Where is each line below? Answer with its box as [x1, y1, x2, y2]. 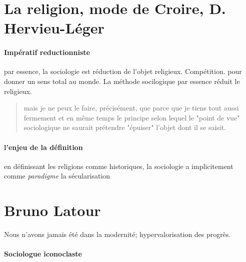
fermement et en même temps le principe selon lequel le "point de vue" [23, 112, 240, 122]
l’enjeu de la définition [4, 141, 83, 152]
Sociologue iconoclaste [4, 248, 82, 259]
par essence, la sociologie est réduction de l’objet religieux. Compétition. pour [4, 66, 242, 76]
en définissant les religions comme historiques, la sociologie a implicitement [4, 160, 233, 171]
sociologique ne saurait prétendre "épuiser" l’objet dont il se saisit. [23, 122, 226, 132]
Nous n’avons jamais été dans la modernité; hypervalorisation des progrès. [4, 229, 231, 239]
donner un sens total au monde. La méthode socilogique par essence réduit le [4, 75, 240, 86]
